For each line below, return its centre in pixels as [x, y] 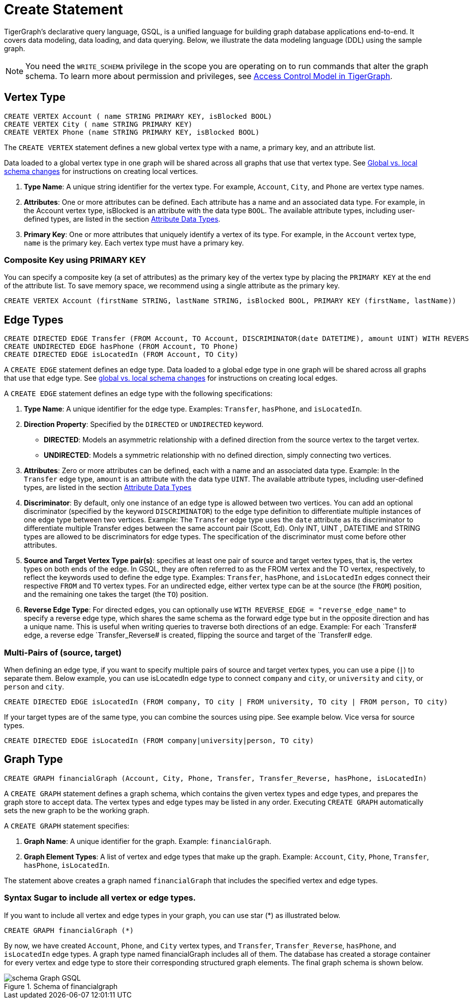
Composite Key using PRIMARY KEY [75, 260]
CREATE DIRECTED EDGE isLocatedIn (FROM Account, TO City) [121, 355]
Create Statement [64, 9]
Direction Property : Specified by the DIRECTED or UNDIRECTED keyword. [144, 424]
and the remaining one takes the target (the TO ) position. [116, 594]
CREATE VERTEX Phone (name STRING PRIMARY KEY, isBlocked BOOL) [132, 132]
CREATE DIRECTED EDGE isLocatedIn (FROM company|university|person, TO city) [159, 740]
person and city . [34, 686]
